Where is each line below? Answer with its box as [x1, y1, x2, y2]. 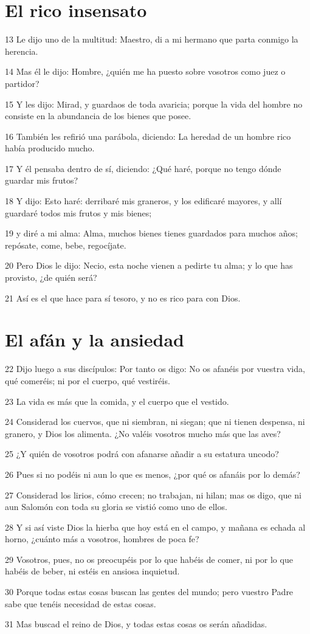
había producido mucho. [5, 142, 95, 154]
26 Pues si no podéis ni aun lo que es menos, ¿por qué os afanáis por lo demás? [5, 467, 300, 480]
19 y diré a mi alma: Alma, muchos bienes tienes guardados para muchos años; [5, 227, 298, 239]
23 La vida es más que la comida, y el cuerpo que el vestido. [5, 395, 229, 407]
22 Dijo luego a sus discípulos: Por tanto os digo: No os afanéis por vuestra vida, [5, 362, 305, 375]
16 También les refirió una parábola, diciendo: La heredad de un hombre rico [5, 129, 291, 142]
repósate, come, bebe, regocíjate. [5, 238, 126, 251]
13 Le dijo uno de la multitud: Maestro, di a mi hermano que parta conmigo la [5, 33, 298, 46]
